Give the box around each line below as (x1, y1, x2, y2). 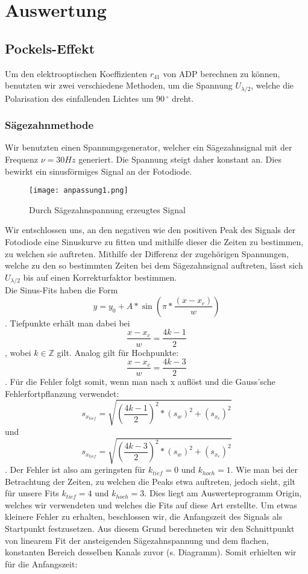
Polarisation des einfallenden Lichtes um (5, 92, 154, 104)
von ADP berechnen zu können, (163, 67, 280, 80)
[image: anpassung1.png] (29, 186, 128, 195)
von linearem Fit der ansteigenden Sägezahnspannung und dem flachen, (5, 534, 269, 546)
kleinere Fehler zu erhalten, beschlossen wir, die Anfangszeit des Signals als (5, 510, 283, 523)
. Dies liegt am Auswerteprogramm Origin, (144, 487, 302, 499)
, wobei (5, 346, 31, 358)
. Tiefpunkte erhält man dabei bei (5, 316, 130, 329)
